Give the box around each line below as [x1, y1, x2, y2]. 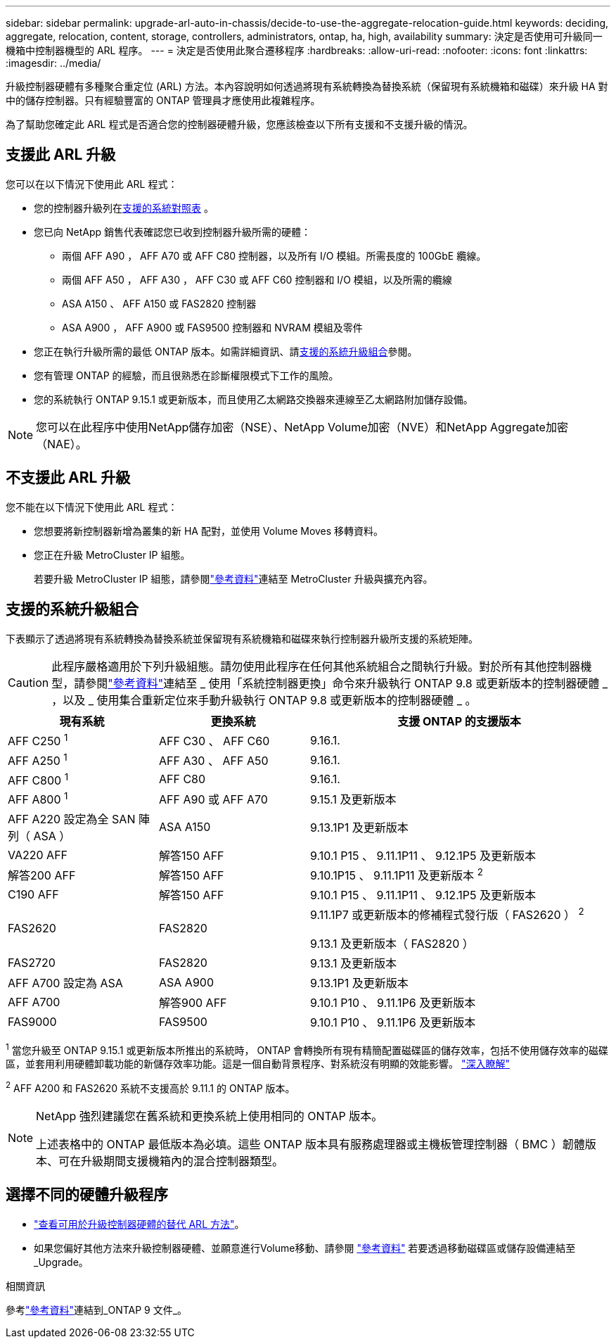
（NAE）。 [36, 436, 87, 451]
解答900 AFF [159, 995, 227, 1010]
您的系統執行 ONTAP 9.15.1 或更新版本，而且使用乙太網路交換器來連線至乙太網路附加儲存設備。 [34, 393, 473, 405]
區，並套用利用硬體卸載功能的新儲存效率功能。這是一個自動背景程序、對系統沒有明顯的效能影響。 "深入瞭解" [6, 1058, 510, 1070]
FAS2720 [8, 955, 56, 970]
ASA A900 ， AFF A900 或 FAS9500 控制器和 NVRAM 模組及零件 [62, 321, 363, 334]
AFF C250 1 [8, 731, 68, 749]
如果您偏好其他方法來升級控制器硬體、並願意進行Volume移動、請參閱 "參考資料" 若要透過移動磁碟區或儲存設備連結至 [34, 1241, 576, 1254]
